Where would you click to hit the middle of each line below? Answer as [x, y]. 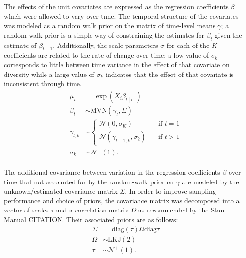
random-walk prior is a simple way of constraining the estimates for [104, 35]
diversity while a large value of [49, 74]
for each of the [188, 45]
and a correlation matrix [92, 210]
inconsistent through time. [43, 83]
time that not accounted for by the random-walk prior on [89, 181]
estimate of [20, 45]
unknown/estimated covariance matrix [61, 191]
